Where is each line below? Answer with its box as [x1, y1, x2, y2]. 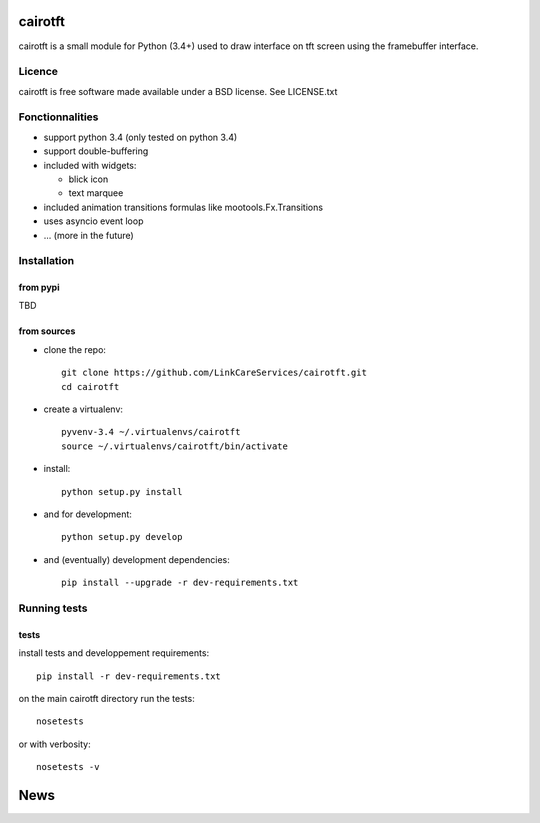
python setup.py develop [61, 531, 183, 543]
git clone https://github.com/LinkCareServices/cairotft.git [61, 367, 367, 379]
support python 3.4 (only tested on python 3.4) [43, 131, 238, 143]
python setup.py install [61, 486, 183, 497]
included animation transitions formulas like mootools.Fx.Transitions [43, 201, 324, 213]
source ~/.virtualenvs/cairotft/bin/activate [61, 440, 289, 452]
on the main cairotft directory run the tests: [18, 692, 195, 704]
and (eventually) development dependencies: [43, 553, 230, 565]
